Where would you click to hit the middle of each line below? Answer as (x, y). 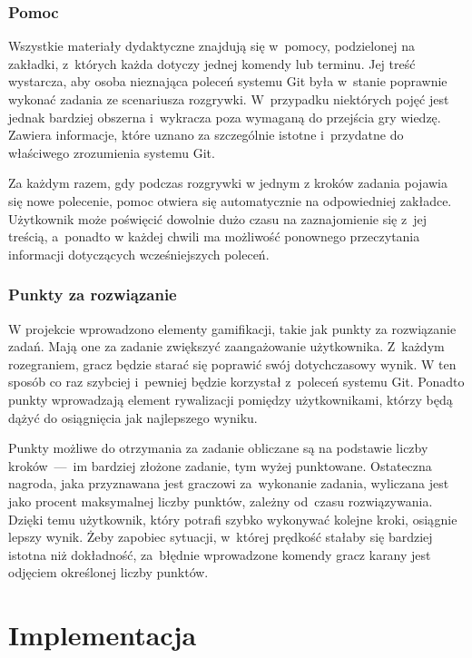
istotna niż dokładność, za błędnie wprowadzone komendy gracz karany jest (220, 554)
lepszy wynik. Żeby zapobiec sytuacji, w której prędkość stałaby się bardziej (221, 537)
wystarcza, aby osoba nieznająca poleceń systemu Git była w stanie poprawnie (228, 81)
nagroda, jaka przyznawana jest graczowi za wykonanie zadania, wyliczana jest (229, 483)
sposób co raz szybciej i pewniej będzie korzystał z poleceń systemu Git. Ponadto (236, 382)
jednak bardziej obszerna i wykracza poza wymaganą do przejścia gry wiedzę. (225, 117)
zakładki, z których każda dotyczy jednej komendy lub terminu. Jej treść (212, 63)
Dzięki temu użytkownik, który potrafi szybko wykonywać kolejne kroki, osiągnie (233, 519)
